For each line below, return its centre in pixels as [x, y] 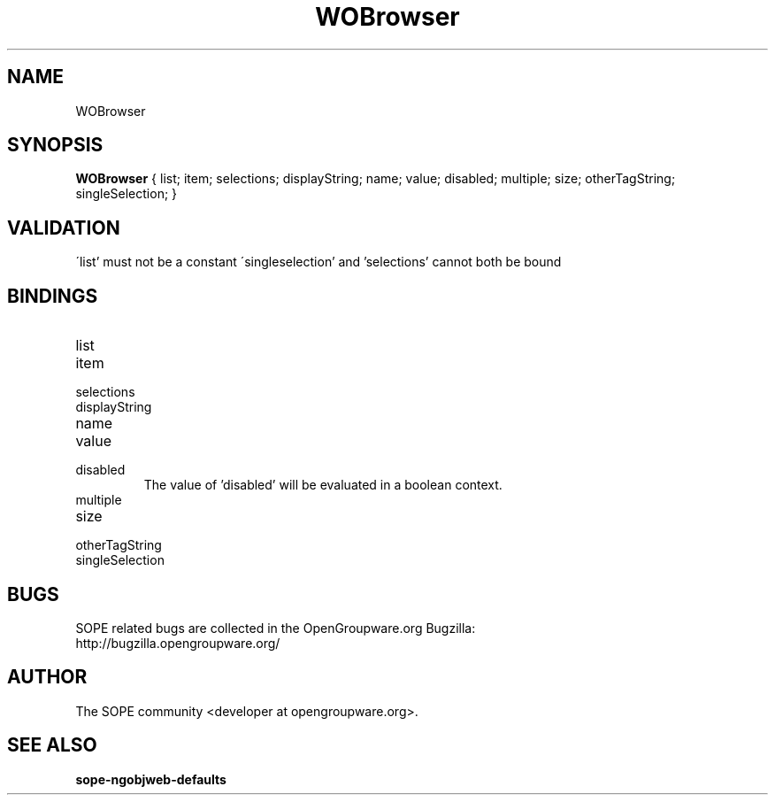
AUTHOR [47, 677]
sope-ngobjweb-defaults [151, 779]
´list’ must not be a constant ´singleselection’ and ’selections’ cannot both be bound [318, 262]
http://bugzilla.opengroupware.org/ [178, 643]
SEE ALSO [52, 745]
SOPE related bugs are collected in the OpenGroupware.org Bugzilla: [276, 628]
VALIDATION [64, 227]
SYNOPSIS [55, 145]
